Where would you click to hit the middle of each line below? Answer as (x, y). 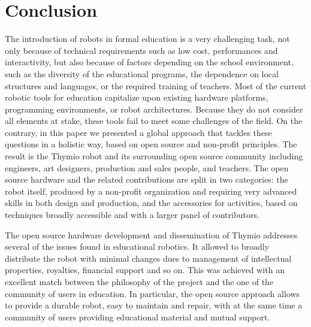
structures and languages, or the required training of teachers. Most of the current (156, 85)
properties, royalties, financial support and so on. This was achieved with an (145, 270)
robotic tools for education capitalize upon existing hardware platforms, (137, 97)
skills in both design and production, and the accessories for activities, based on (151, 203)
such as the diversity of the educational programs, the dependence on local (142, 73)
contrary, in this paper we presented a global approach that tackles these (138, 132)
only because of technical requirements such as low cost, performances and (141, 50)
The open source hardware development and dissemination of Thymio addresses (151, 234)
